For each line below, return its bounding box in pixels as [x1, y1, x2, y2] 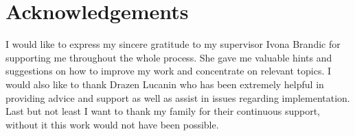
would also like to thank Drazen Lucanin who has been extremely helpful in [5, 77, 324, 91]
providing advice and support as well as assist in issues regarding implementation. [5, 90, 350, 105]
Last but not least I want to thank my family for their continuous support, [5, 104, 320, 118]
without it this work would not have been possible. [5, 117, 219, 131]
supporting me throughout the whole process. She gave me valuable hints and [5, 50, 332, 64]
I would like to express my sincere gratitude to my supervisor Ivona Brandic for [5, 37, 341, 51]
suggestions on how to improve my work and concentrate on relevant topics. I [5, 64, 332, 78]
